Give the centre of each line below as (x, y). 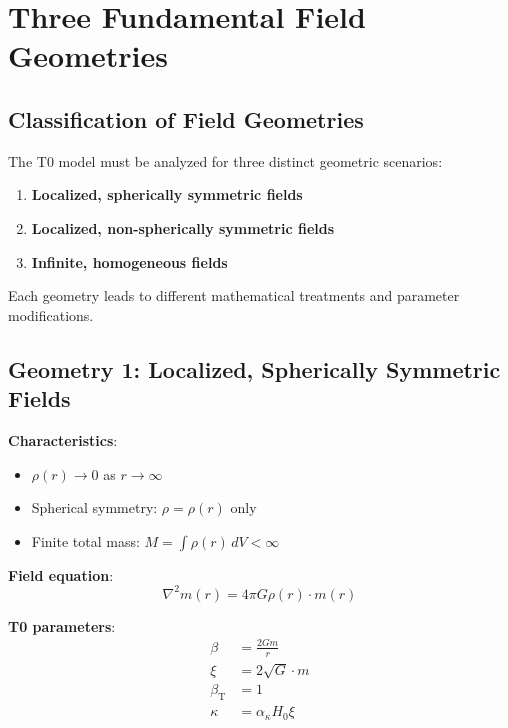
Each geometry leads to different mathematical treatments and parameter (234, 295)
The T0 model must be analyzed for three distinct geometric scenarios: (225, 160)
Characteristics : (63, 439)
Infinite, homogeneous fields (129, 261)
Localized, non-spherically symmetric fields (183, 227)
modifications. (51, 314)
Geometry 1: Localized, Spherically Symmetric (254, 368)
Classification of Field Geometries (186, 118)
